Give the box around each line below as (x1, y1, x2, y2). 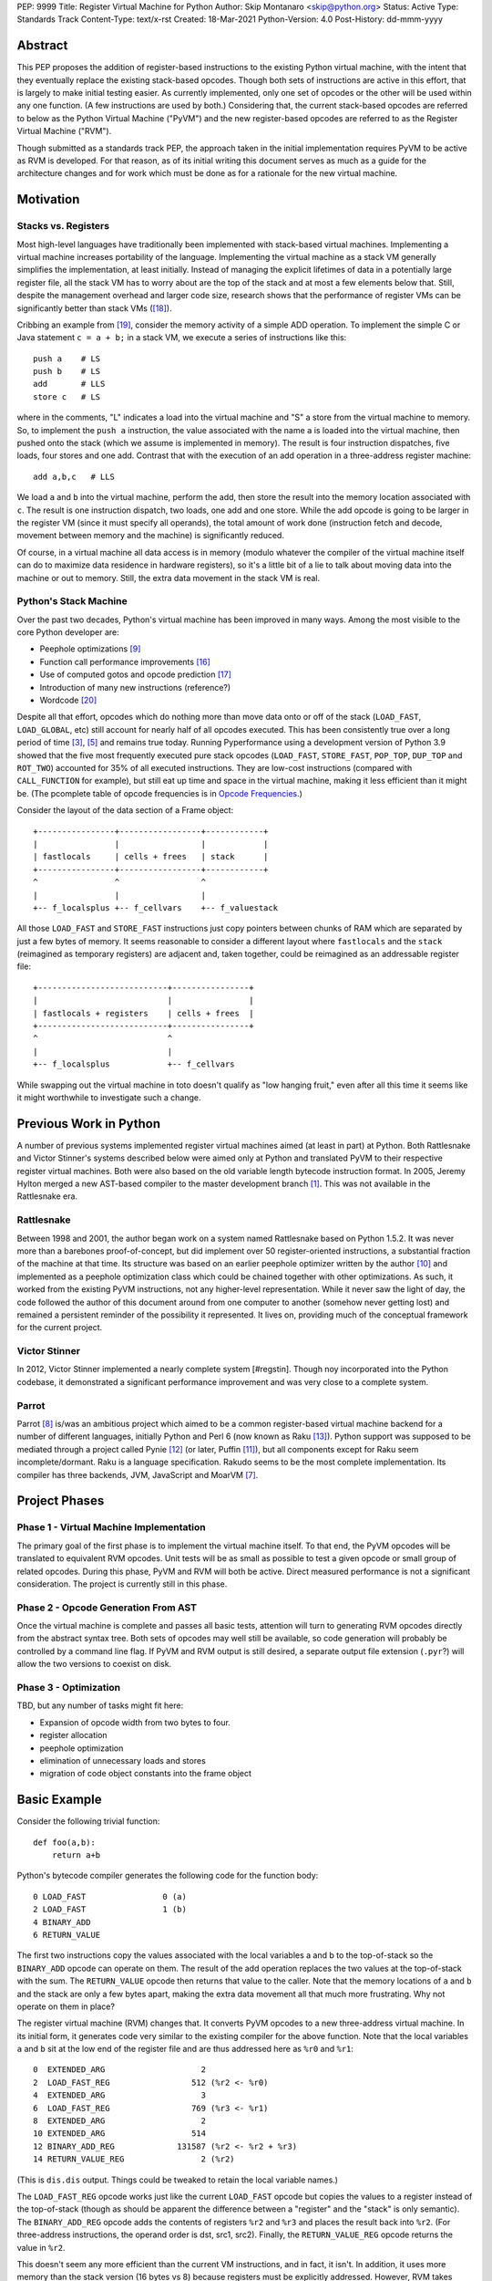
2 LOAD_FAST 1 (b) (33, 1904, 187, 1915)
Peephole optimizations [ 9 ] (39, 643, 141, 654)
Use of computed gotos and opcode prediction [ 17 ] (39, 669, 232, 680)
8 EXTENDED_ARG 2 (33, 2116, 207, 2126)
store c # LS (33, 391, 101, 401)
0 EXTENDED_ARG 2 (33, 2065, 207, 2075)
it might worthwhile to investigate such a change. (16, 1091, 201, 1103)
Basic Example (16, 1792, 102, 1807)
